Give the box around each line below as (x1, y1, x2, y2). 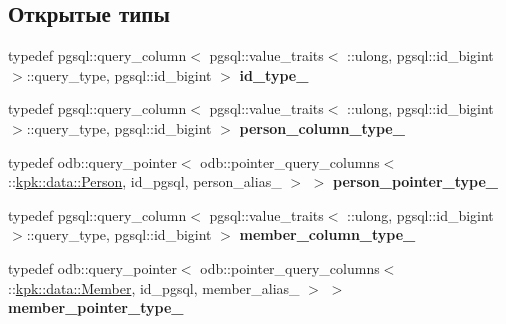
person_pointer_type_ (332, 171, 499, 192)
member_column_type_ (239, 224, 416, 245)
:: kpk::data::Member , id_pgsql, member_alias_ (8, 277, 300, 298)
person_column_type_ (239, 117, 405, 138)
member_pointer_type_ (8, 297, 184, 318)
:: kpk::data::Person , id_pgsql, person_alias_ (8, 171, 282, 192)
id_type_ (239, 64, 309, 85)
